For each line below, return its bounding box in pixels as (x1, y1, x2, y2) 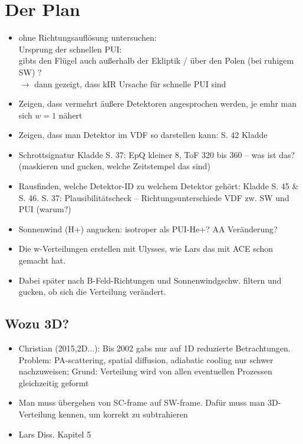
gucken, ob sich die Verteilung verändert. (18, 285, 166, 298)
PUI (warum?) (18, 203, 71, 215)
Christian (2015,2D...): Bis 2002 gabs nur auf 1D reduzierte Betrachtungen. (18, 342, 291, 354)
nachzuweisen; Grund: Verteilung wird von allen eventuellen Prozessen (18, 365, 272, 377)
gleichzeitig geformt (18, 376, 89, 389)
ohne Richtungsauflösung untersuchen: (18, 31, 157, 44)
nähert (58, 108, 83, 121)
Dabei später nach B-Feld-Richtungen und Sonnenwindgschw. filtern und (18, 274, 282, 286)
